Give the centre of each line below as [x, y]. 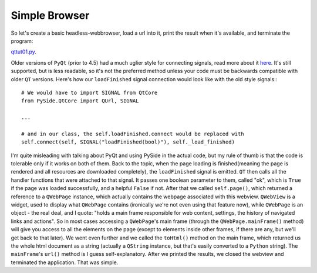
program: [22, 41]
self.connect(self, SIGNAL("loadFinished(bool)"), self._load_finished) [128, 142]
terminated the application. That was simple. [65, 262]
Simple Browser [50, 15]
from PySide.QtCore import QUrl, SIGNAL [80, 101]
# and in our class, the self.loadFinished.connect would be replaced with [133, 134]
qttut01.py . [23, 52]
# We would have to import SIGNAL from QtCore [90, 92]
